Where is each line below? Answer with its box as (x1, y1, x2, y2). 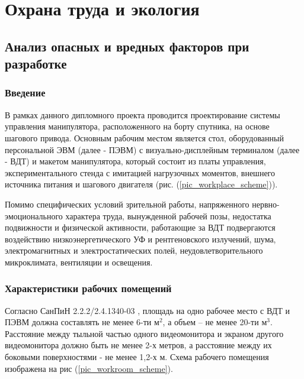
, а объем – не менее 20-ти (162, 316, 259, 328)
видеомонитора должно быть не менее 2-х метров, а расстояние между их (5, 339, 272, 351)
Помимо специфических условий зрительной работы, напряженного (5, 197, 249, 210)
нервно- (252, 197, 280, 210)
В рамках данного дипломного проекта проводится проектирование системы (5, 108, 280, 121)
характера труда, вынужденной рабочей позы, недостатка (65, 209, 271, 222)
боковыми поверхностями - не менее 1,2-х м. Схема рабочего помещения (5, 351, 269, 363)
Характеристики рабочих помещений (5, 281, 172, 296)
